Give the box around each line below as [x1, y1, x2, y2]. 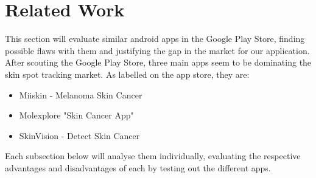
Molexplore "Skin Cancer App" [19, 109, 134, 122]
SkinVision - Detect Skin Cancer [19, 129, 140, 142]
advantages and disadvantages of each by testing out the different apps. [5, 161, 271, 174]
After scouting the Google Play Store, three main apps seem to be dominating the [5, 56, 312, 69]
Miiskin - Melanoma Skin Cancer [19, 88, 142, 101]
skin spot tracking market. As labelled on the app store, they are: [5, 67, 250, 80]
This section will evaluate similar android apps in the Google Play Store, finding [5, 32, 305, 45]
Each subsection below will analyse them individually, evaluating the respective [5, 149, 301, 162]
